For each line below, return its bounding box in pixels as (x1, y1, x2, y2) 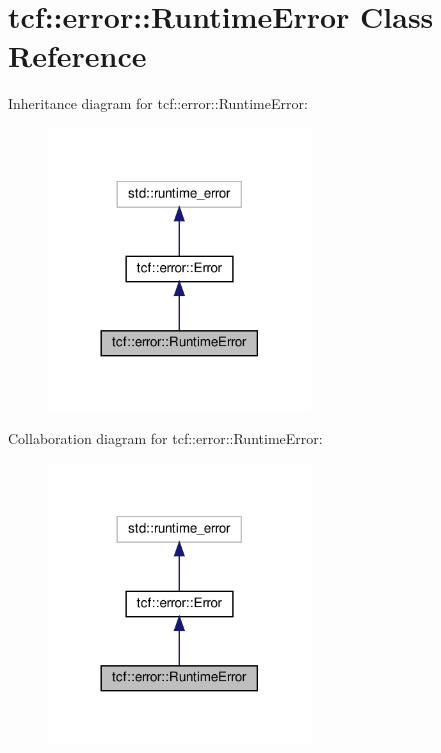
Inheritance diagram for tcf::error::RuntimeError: (8, 93, 308, 114)
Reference (8, 35, 147, 76)
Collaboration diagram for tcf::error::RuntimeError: (8, 427, 323, 448)
